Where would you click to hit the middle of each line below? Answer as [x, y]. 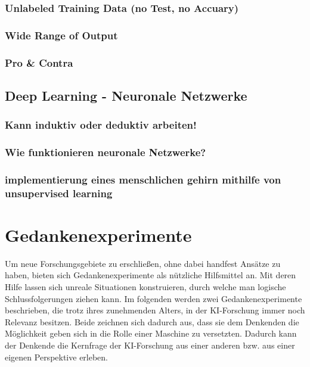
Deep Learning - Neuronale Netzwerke [126, 95]
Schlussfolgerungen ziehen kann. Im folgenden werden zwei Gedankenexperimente [154, 298]
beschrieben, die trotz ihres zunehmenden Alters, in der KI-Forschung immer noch [155, 310]
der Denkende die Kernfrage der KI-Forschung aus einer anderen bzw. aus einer [150, 345]
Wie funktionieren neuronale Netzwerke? [106, 152]
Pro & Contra [39, 62]
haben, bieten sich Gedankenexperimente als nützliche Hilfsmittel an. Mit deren [151, 275]
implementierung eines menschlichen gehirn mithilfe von [143, 179]
